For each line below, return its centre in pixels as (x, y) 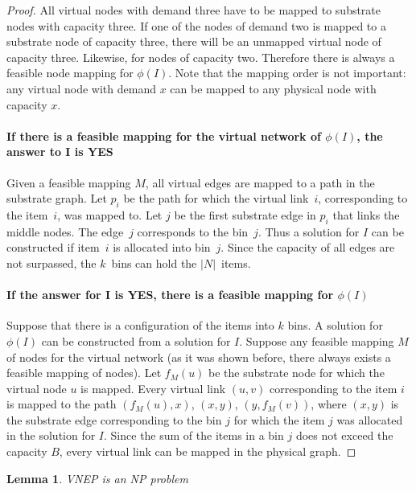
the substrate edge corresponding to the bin (114, 419)
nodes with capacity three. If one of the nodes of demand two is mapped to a (196, 25)
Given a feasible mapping (69, 182)
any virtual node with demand (81, 88)
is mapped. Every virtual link (153, 388)
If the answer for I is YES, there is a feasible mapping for (170, 295)
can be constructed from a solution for (136, 340)
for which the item (279, 419)
